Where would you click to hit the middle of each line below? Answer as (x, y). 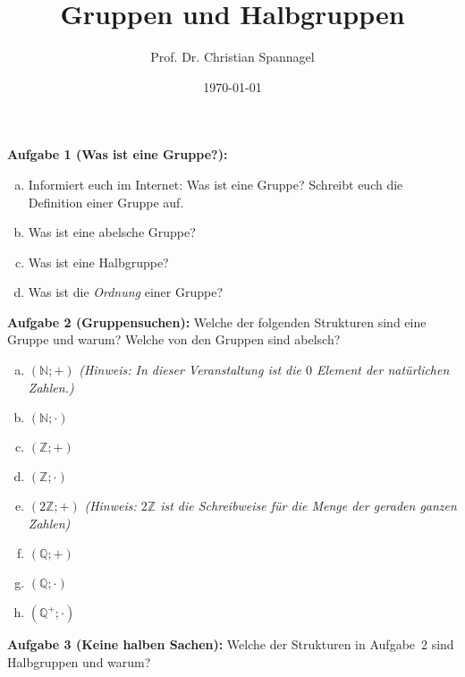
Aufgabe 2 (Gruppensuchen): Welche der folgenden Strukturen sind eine (217, 322)
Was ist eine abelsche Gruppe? (112, 232)
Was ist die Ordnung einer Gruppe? (126, 292)
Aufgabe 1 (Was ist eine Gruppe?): (118, 154)
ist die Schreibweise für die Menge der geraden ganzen (309, 506)
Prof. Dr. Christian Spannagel (232, 57)
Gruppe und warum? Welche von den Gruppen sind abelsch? (174, 339)
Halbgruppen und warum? (79, 662)
